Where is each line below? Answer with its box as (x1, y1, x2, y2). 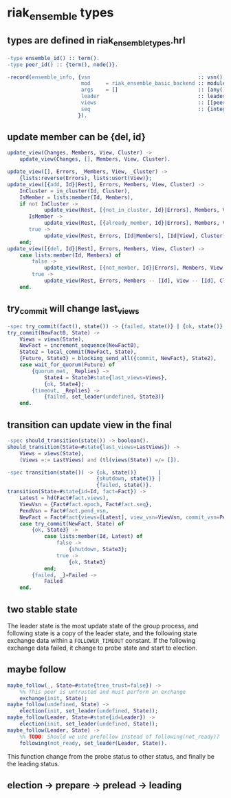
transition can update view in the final (7, 419, 173, 430)
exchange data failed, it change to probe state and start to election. (7, 644, 198, 652)
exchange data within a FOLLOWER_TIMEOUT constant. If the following (7, 636, 196, 644)
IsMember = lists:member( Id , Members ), (19, 194, 134, 201)
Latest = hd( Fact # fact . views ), (19, 495, 109, 501)
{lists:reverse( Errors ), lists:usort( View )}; (19, 174, 153, 182)
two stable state (7, 604, 78, 615)
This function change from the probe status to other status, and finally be (7, 752, 215, 760)
